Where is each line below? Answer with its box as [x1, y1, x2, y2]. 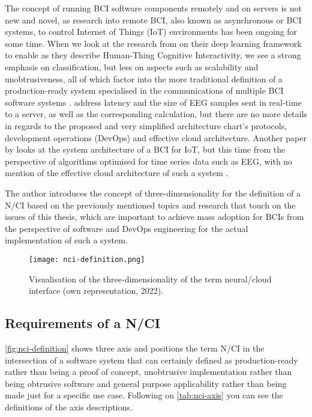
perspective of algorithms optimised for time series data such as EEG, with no [5, 154, 293, 167]
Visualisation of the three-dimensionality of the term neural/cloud [29, 272, 272, 285]
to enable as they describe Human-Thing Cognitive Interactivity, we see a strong [5, 49, 301, 61]
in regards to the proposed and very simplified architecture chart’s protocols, [5, 119, 287, 132]
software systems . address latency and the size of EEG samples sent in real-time [5, 96, 302, 108]
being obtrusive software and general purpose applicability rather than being [5, 377, 287, 389]
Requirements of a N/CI [5, 314, 160, 332]
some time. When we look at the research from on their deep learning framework [5, 37, 302, 49]
